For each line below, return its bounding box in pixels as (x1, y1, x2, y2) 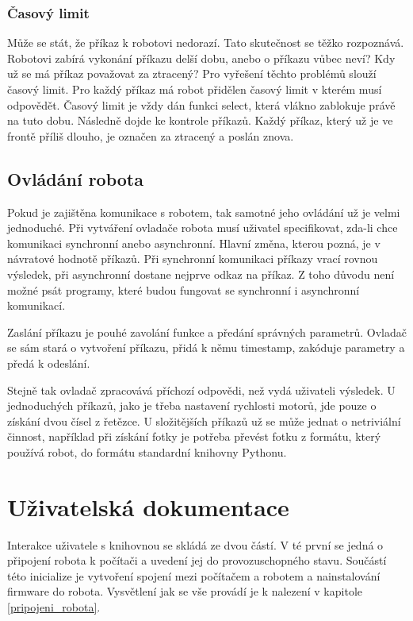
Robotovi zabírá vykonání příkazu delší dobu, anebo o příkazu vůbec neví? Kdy (7, 49, 396, 66)
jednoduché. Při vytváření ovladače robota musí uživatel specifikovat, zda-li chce (7, 219, 398, 236)
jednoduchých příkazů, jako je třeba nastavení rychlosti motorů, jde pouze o (7, 397, 377, 414)
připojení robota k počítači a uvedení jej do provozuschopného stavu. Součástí (7, 552, 387, 569)
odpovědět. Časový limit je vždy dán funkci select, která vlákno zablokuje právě (7, 96, 396, 113)
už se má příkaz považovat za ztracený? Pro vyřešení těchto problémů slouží (7, 65, 377, 82)
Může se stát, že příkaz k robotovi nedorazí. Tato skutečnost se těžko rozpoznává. (7, 34, 404, 51)
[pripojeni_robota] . (7, 598, 101, 615)
